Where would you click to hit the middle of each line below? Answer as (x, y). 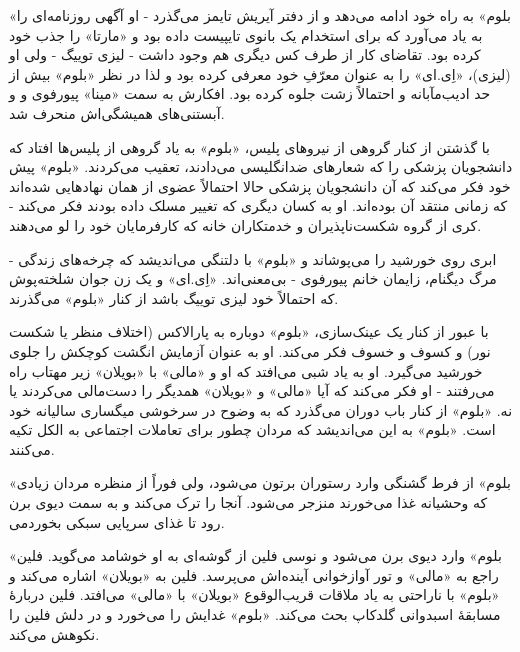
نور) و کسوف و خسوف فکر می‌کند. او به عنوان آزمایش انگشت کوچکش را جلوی (250, 350)
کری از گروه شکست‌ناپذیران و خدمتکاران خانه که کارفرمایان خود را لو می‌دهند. (245, 224)
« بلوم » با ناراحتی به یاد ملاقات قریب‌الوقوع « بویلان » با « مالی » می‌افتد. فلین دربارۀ (254, 594)
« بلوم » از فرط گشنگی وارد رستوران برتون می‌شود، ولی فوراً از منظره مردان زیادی (260, 482)
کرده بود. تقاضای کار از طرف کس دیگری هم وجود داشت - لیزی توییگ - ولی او (245, 54)
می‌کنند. (32, 448)
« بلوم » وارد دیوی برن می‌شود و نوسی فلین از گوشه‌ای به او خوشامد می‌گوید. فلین (255, 555)
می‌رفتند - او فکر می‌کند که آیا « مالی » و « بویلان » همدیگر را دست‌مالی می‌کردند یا (252, 390)
